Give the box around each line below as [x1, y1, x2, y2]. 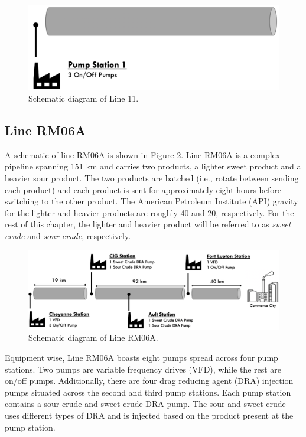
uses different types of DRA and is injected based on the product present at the [5, 409, 294, 421]
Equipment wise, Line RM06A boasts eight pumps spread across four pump [5, 351, 278, 363]
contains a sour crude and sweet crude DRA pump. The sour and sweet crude [5, 397, 286, 410]
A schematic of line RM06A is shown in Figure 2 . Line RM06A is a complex [5, 148, 281, 161]
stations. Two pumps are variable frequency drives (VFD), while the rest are [5, 363, 282, 375]
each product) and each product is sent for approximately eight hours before [5, 183, 281, 195]
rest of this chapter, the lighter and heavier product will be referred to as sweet [5, 218, 291, 230]
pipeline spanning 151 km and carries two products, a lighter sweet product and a [5, 160, 301, 172]
